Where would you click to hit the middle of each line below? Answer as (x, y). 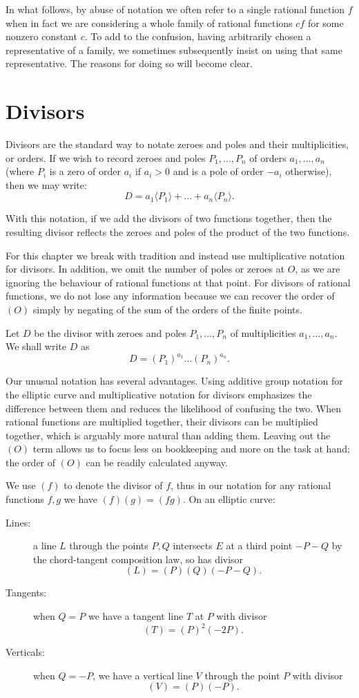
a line (45, 545)
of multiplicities (263, 332)
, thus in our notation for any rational (251, 485)
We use (21, 485)
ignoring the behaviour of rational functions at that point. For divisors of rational (178, 282)
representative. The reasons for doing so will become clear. (129, 63)
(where (20, 171)
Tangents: (26, 593)
